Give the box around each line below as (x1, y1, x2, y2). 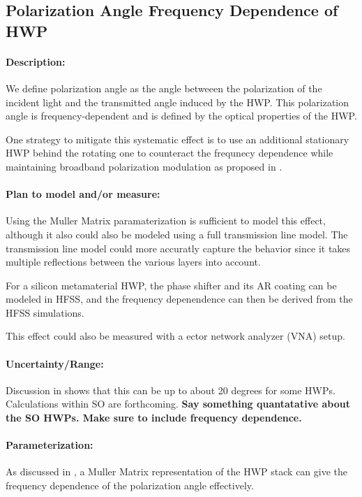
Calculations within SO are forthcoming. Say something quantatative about (6, 396, 350, 411)
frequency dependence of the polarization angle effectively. (6, 478, 254, 493)
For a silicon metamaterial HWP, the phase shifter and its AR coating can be (6, 278, 337, 292)
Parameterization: (6, 438, 93, 452)
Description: (6, 54, 66, 69)
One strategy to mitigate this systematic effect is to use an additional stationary (6, 131, 349, 146)
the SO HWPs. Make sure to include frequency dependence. (6, 410, 302, 425)
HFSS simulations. (6, 305, 84, 319)
